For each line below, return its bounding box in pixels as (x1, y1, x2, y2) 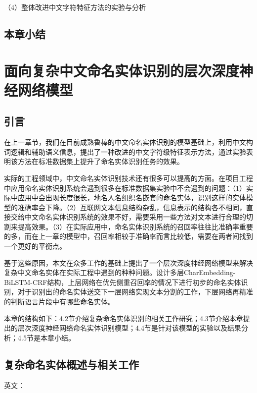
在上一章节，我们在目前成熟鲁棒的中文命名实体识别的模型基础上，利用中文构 (4, 137, 253, 147)
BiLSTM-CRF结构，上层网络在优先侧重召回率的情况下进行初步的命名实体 (4, 277, 241, 287)
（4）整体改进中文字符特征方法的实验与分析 (4, 2, 146, 12)
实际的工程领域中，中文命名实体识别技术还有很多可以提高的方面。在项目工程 (4, 172, 253, 183)
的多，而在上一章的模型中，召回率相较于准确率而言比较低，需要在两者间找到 (4, 231, 253, 241)
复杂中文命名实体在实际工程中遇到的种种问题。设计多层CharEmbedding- (4, 267, 236, 278)
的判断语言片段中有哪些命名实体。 (4, 296, 115, 307)
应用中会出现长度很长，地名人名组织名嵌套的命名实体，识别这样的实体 (17, 192, 246, 203)
